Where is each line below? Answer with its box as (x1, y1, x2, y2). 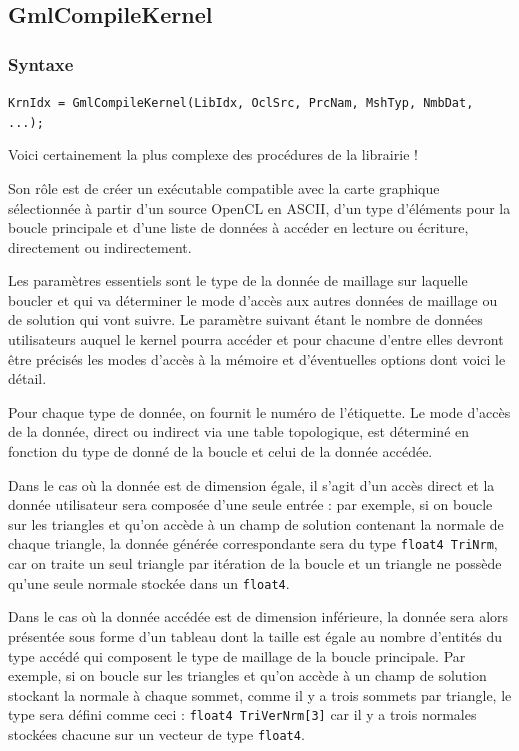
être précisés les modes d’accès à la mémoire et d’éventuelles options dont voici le (8, 348, 506, 369)
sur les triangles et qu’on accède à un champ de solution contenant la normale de (8, 513, 504, 534)
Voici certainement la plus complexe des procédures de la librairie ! (8, 144, 418, 165)
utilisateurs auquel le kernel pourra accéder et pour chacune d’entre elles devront (8, 329, 504, 350)
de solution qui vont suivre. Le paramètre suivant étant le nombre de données (8, 309, 483, 330)
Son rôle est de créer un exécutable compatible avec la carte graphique (8, 177, 440, 198)
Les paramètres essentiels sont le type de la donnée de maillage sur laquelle (8, 270, 468, 291)
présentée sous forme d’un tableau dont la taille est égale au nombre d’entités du (8, 625, 502, 646)
